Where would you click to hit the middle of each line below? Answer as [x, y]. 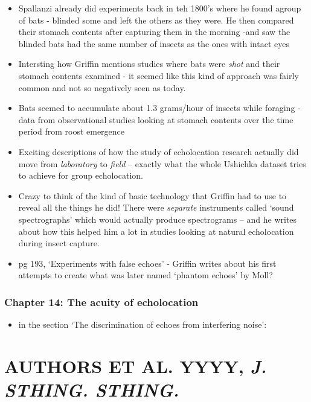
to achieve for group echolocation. [81, 175]
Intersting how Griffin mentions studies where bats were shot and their [149, 64]
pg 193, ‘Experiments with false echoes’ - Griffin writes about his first [147, 263]
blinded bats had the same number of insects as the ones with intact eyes [154, 43]
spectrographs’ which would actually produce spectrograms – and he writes [158, 219]
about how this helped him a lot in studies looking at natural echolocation [156, 231]
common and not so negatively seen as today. [102, 87]
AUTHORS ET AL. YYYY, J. [136, 366]
